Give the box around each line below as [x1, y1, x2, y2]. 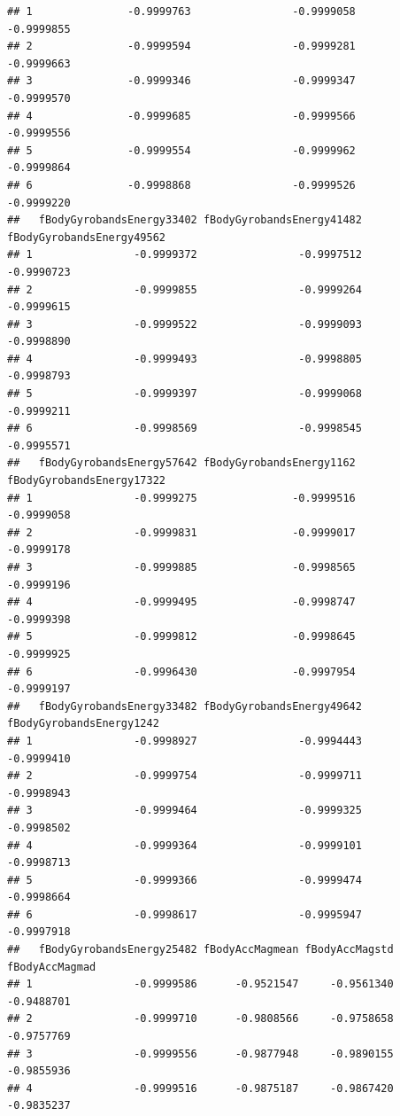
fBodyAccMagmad [7, 960, 96, 973]
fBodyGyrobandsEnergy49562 [7, 230, 165, 244]
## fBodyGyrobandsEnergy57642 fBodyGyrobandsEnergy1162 [7, 457, 356, 470]
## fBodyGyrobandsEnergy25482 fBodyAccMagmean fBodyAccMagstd [7, 943, 394, 956]
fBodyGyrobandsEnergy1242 [7, 717, 159, 730]
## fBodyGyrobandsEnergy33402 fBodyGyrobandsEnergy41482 [7, 214, 362, 227]
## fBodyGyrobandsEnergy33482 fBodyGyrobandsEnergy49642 [7, 699, 362, 713]
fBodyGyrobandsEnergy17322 [7, 474, 165, 488]
